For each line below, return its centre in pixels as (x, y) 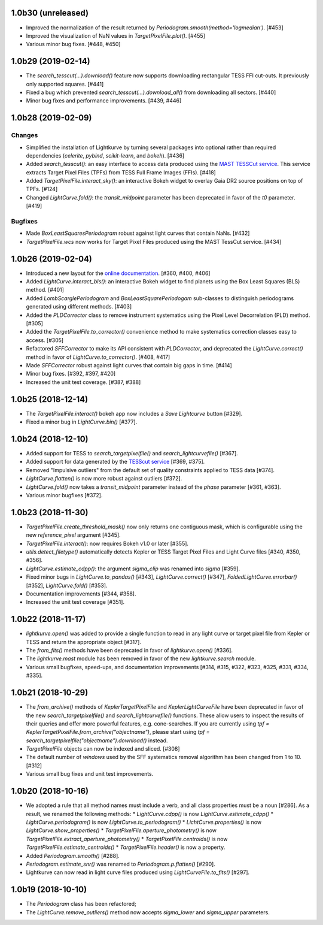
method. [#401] (45, 290)
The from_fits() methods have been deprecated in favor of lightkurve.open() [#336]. (129, 651)
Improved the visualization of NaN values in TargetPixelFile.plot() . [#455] (116, 35)
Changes (25, 135)
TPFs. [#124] (42, 189)
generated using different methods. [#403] (79, 307)
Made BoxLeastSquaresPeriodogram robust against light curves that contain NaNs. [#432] (138, 233)
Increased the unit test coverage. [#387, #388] (83, 382)
